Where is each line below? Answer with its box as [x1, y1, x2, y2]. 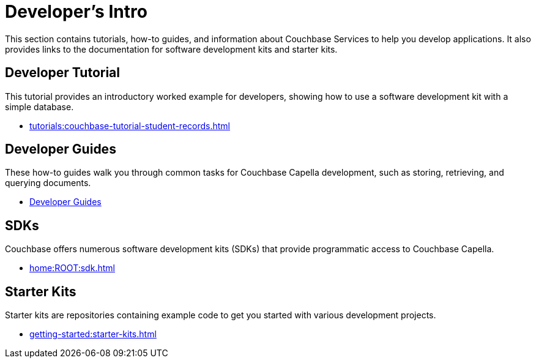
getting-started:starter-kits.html [29, 329, 157, 340]
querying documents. [5, 178, 91, 189]
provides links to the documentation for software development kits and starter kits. [5, 43, 338, 54]
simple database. [5, 101, 74, 112]
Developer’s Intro [5, 1, 147, 22]
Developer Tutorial [5, 65, 120, 81]
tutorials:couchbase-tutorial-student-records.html [29, 120, 231, 131]
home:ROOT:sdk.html [29, 263, 115, 274]
